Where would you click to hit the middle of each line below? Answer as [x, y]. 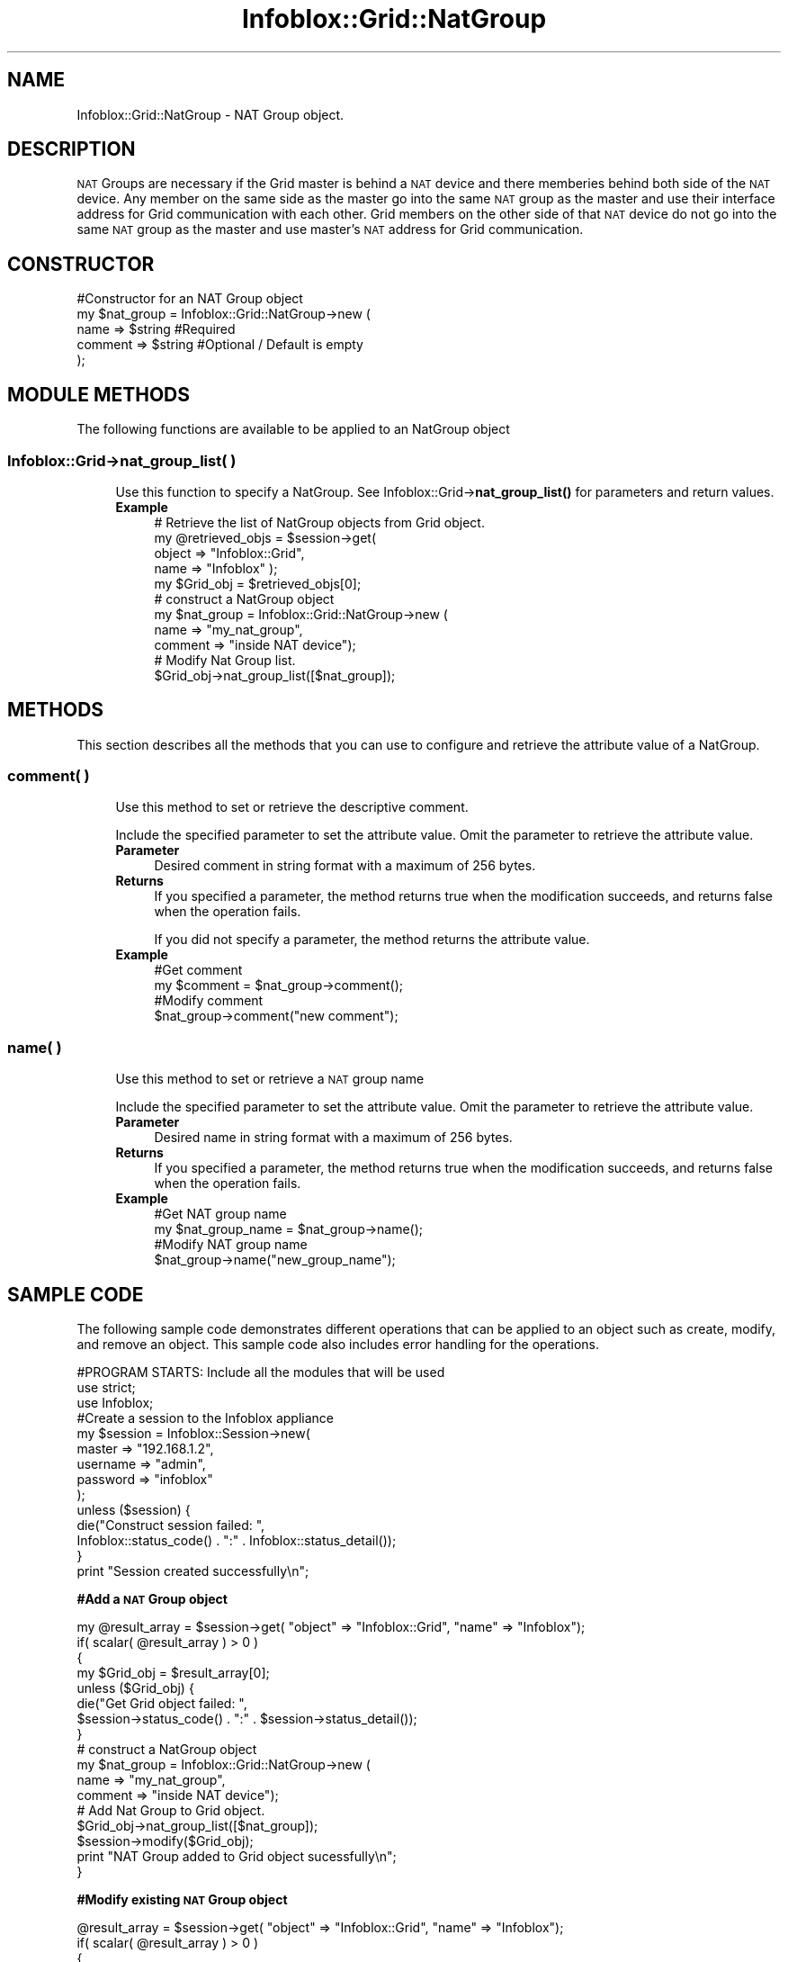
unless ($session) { [134, 1510]
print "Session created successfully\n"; [193, 1571]
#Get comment [198, 970]
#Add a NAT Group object [152, 1599]
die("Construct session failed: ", [171, 1525]
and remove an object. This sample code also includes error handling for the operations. [338, 1345]
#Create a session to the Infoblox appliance [205, 1418]
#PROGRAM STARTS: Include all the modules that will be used [261, 1372]
